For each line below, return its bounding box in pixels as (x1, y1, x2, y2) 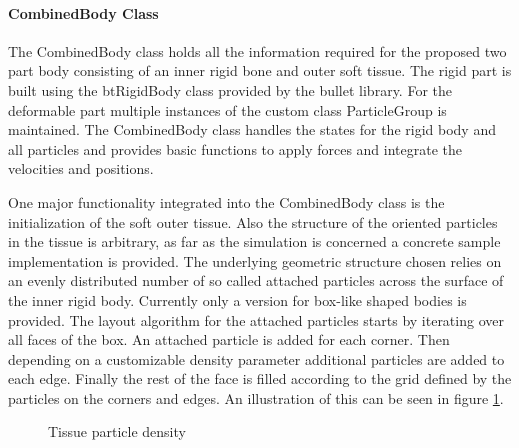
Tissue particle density (48, 421, 186, 442)
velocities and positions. (8, 158, 154, 179)
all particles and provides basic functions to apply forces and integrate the (8, 138, 463, 159)
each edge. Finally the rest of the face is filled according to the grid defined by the (8, 368, 512, 389)
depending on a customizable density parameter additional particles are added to (8, 348, 505, 369)
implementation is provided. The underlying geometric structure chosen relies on (8, 250, 502, 271)
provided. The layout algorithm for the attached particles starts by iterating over (8, 309, 504, 330)
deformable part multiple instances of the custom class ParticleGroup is (8, 99, 447, 120)
